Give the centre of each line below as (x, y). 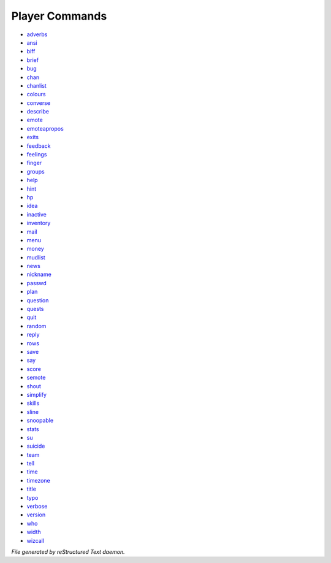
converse (39, 103)
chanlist (37, 85)
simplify (37, 394)
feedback (39, 146)
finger (34, 163)
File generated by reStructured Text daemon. (68, 551)
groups (36, 171)
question (38, 300)
